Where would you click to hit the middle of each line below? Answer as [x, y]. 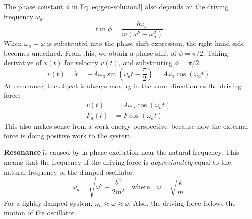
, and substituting [145, 63]
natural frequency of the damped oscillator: [70, 171]
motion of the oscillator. [40, 212]
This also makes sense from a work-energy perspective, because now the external [126, 126]
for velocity [81, 63]
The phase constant [34, 6]
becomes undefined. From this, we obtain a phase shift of [90, 53]
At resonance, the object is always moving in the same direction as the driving [123, 85]
